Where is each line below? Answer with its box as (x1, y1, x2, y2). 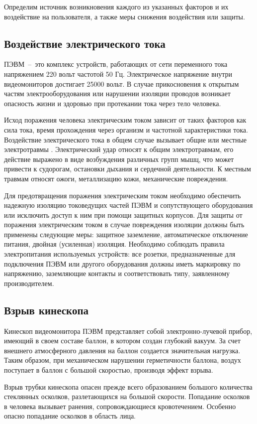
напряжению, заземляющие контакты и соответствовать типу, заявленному (4, 268, 230, 279)
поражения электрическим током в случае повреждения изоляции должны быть (4, 219, 245, 230)
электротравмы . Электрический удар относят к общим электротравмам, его (4, 144, 234, 154)
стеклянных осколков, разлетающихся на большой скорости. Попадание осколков (4, 391, 250, 402)
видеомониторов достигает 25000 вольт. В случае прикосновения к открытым (4, 78, 239, 89)
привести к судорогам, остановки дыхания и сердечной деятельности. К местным (4, 163, 251, 174)
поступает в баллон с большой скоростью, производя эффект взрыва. (4, 365, 213, 375)
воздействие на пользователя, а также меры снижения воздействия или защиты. (4, 11, 245, 21)
